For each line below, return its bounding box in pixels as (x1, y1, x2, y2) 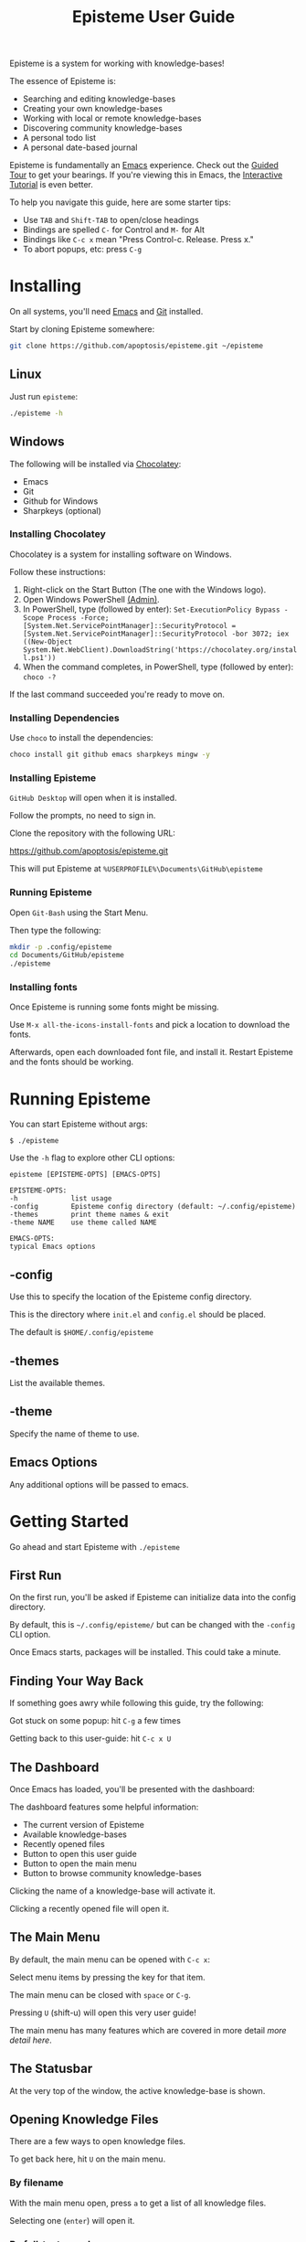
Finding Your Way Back (9, 1673, 144, 1689)
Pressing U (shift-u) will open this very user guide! (9, 2007, 196, 2018)
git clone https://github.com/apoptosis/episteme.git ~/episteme (9, 341, 263, 351)
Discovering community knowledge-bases (22, 123, 183, 133)
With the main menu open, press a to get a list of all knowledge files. (9, 2197, 267, 2208)
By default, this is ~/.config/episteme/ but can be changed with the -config (9, 1619, 295, 1630)
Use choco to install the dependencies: (9, 732, 153, 743)
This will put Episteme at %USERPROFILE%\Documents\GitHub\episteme (9, 863, 263, 874)
